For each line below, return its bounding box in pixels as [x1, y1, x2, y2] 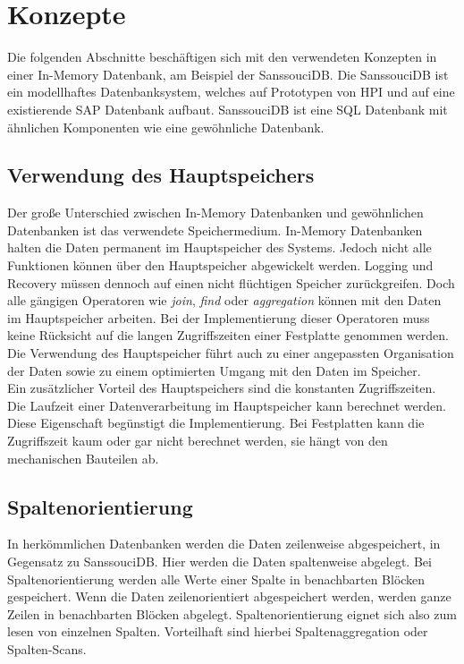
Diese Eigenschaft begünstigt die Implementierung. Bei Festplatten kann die [7, 413, 425, 432]
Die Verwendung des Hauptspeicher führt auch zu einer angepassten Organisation [7, 344, 454, 362]
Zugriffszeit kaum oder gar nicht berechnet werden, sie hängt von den [7, 431, 388, 450]
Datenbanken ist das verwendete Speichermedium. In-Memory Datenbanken [7, 220, 423, 239]
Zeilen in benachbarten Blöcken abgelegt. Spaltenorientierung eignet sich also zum [7, 604, 457, 623]
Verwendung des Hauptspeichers [7, 161, 315, 189]
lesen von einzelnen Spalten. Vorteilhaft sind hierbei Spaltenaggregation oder [7, 622, 428, 641]
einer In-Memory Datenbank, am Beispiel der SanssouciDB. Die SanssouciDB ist [7, 64, 449, 83]
